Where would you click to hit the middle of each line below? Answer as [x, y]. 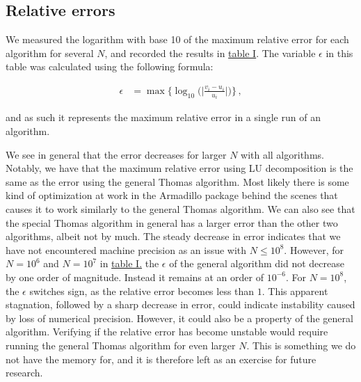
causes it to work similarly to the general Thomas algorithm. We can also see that [180, 209]
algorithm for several [50, 53]
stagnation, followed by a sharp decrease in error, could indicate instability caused [180, 304]
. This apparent [295, 291]
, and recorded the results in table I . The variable [210, 53]
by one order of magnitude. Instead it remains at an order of [135, 277]
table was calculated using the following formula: [110, 66]
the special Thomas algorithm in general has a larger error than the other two [172, 222]
